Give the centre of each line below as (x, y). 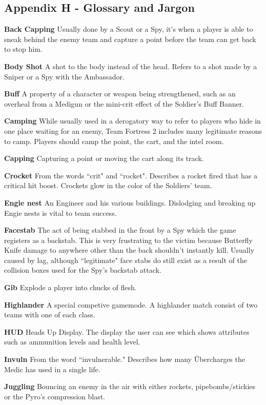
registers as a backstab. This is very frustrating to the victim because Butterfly (128, 240)
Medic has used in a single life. (52, 369)
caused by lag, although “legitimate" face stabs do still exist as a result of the (126, 260)
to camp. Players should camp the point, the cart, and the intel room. (114, 141)
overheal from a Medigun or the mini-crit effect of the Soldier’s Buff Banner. (124, 103)
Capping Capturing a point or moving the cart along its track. (104, 158)
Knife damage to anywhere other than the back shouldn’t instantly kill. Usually (129, 250)
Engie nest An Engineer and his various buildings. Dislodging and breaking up (130, 202)
